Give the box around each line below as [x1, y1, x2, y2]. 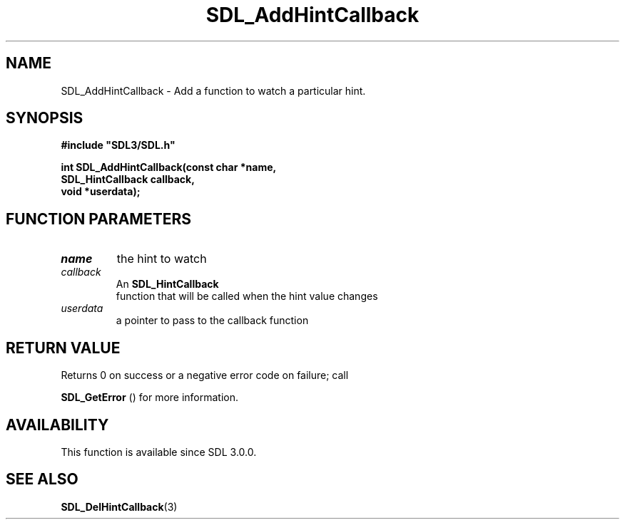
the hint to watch [116, 251, 207, 266]
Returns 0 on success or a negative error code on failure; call [61, 369, 349, 382]
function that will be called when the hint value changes [116, 290, 378, 303]
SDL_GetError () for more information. [61, 391, 239, 404]
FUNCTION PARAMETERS [6, 209, 191, 228]
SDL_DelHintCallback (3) [61, 500, 178, 513]
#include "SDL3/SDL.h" [61, 139, 176, 152]
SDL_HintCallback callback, [61, 173, 195, 186]
